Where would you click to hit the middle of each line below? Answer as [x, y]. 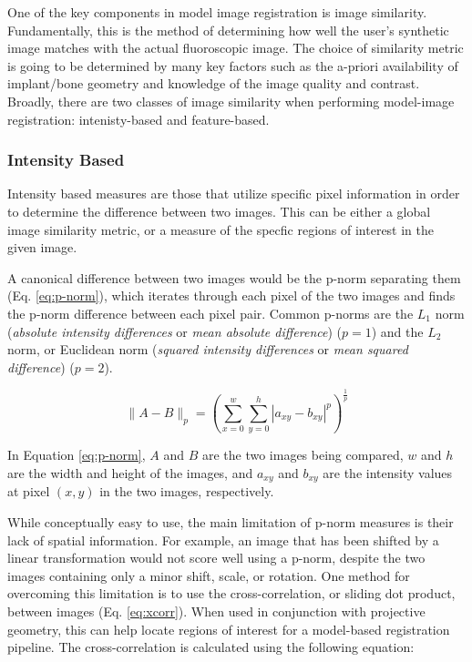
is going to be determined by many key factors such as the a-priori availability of [233, 65]
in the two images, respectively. [187, 491]
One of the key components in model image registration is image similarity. [217, 12]
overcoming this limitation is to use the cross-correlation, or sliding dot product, [231, 593]
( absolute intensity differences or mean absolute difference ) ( [175, 331]
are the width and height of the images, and [130, 472]
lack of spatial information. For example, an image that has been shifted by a [223, 540]
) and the [397, 331]
